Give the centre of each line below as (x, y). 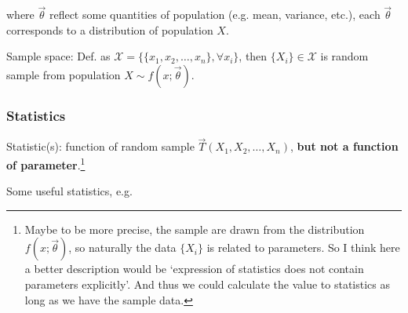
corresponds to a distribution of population (110, 29)
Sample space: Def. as (58, 56)
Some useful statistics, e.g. (69, 191)
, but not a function (344, 146)
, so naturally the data (122, 247)
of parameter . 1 (46, 164)
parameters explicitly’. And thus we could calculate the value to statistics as (208, 284)
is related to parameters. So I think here (303, 247)
